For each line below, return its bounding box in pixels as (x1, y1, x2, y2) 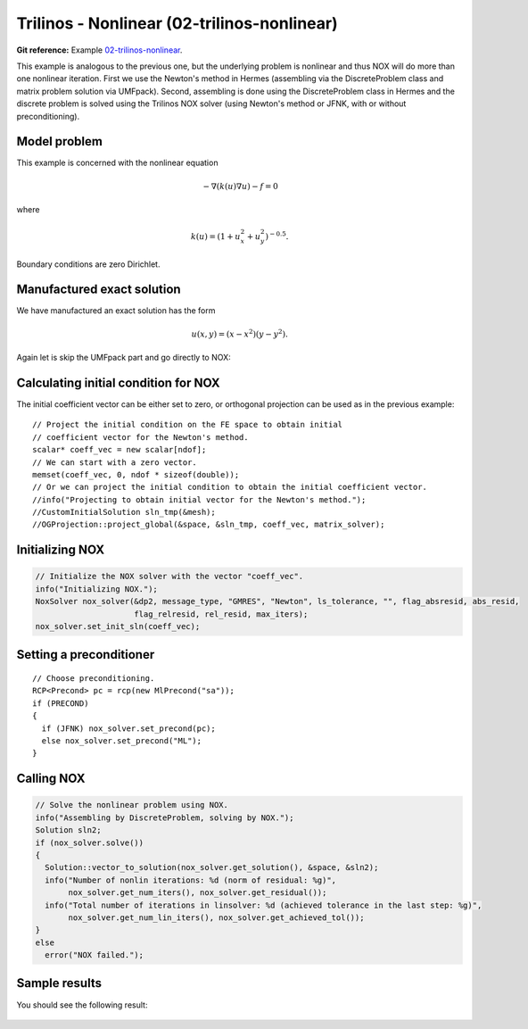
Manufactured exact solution (16, 282, 182, 297)
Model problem (16, 134, 103, 149)
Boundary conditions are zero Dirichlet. (16, 259, 161, 270)
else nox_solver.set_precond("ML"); (41, 735, 202, 745)
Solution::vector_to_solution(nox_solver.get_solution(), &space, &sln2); (45, 862, 379, 873)
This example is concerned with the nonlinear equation (16, 157, 219, 169)
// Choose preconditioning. (32, 674, 155, 684)
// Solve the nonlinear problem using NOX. (35, 800, 229, 810)
